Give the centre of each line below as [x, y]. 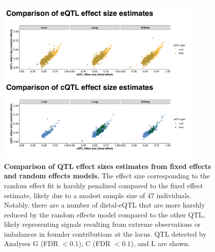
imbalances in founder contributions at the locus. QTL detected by [105, 233]
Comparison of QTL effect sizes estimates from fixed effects [107, 166]
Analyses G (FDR [31, 243]
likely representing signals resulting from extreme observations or [102, 224]
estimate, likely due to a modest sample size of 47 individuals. [98, 195]
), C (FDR [94, 243]
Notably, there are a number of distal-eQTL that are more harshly [105, 205]
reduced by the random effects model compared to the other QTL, [105, 214]
